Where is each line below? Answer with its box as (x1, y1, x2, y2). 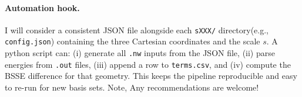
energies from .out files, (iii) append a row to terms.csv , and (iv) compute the (5, 58, 291, 70)
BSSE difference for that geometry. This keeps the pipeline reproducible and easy (5, 70, 297, 82)
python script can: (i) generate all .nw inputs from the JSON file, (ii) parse (5, 47, 275, 59)
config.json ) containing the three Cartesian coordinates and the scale (5, 35, 260, 47)
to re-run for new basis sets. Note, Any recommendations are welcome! (5, 81, 259, 93)
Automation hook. (5, 1, 80, 13)
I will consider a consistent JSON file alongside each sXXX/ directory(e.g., (5, 23, 269, 36)
